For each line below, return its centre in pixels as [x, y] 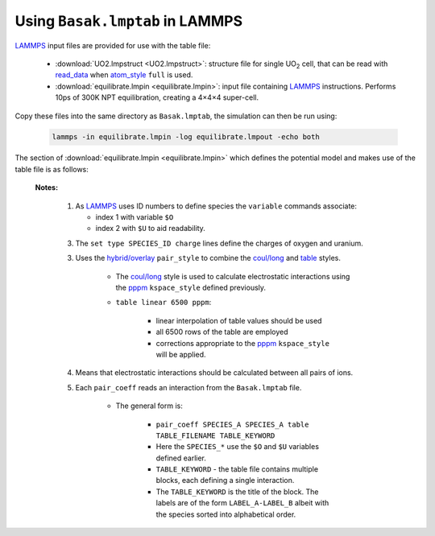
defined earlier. [181, 458]
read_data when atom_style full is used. [124, 75]
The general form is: [149, 406]
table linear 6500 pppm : [164, 303]
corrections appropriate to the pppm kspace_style [243, 343]
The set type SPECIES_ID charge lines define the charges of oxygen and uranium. [220, 243]
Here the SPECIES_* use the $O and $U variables [238, 447]
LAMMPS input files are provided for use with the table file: [113, 45]
